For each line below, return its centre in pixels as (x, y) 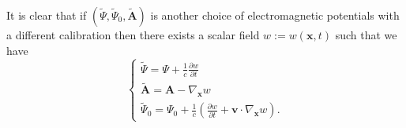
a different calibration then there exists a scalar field (133, 35)
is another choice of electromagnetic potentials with (275, 15)
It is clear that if (47, 15)
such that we (366, 35)
